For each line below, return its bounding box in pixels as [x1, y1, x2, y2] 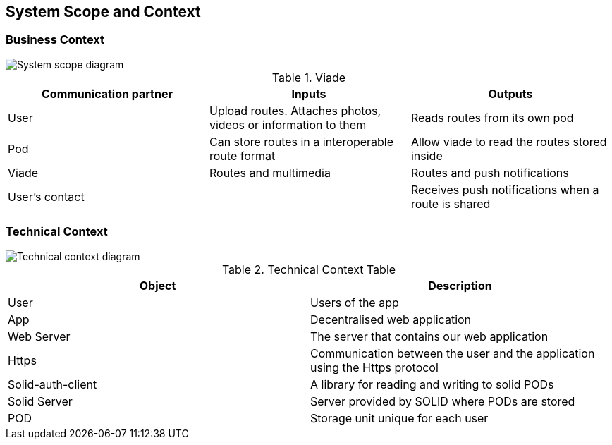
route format [209, 148, 276, 163]
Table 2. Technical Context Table [221, 262, 396, 276]
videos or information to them [209, 117, 367, 132]
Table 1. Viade [271, 70, 346, 85]
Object [139, 278, 176, 293]
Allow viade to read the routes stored [410, 134, 607, 149]
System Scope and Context [6, 3, 201, 20]
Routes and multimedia [209, 165, 331, 180]
